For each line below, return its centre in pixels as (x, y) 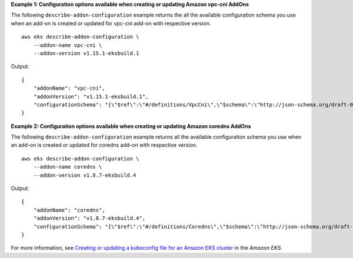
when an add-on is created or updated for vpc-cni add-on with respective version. (111, 23)
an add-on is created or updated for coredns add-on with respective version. (104, 145)
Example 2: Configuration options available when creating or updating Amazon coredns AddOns (131, 126)
